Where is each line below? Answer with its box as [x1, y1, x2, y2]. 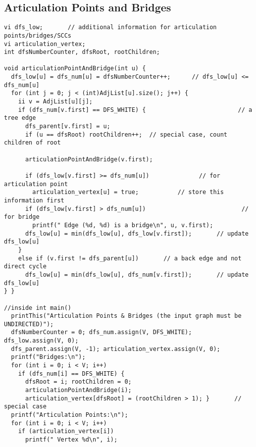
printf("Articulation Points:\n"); [11, 411, 128, 419]
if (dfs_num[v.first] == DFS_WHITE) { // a [18, 106, 253, 113]
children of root [4, 139, 61, 147]
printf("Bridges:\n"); [11, 353, 86, 361]
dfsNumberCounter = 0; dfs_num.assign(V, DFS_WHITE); [11, 329, 192, 336]
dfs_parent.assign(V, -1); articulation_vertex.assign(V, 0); [11, 345, 220, 352]
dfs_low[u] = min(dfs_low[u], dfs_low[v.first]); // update [25, 230, 249, 237]
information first [4, 197, 64, 204]
